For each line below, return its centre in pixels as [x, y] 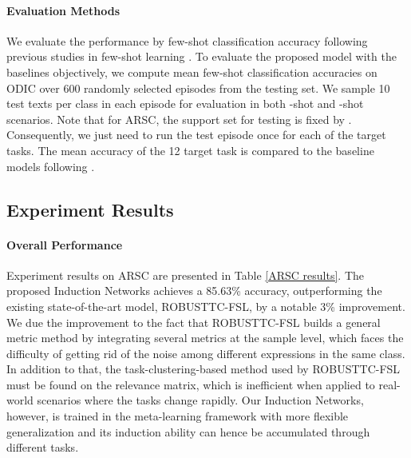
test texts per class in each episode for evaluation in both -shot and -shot [185, 104]
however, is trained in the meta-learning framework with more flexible [178, 416]
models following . [51, 166]
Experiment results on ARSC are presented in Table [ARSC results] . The [185, 275]
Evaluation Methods [63, 10]
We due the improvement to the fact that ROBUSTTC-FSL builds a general [194, 322]
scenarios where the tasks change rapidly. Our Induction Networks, [200, 400]
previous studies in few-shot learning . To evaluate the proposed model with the [202, 56]
